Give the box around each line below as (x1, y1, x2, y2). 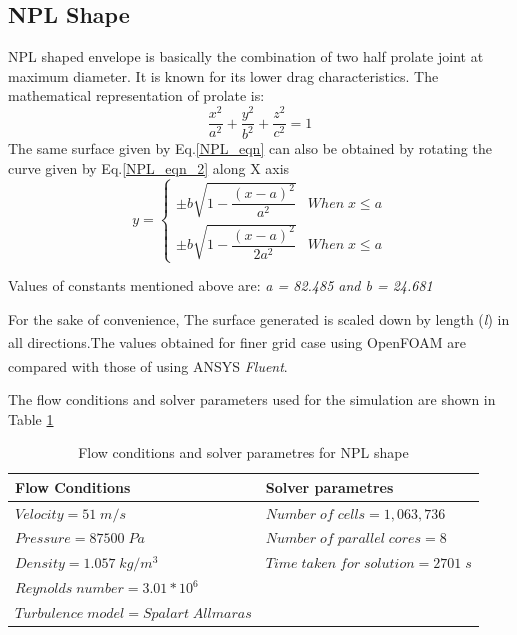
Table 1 (8, 408, 54, 429)
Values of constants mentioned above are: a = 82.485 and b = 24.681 (8, 275, 433, 296)
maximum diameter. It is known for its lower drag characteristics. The (8, 65, 439, 86)
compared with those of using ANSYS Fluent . (8, 355, 288, 376)
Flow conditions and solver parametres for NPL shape (78, 442, 409, 463)
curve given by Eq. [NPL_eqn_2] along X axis (8, 158, 290, 179)
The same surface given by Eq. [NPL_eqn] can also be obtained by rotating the (8, 138, 492, 159)
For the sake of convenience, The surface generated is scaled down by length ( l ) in (8, 308, 510, 329)
